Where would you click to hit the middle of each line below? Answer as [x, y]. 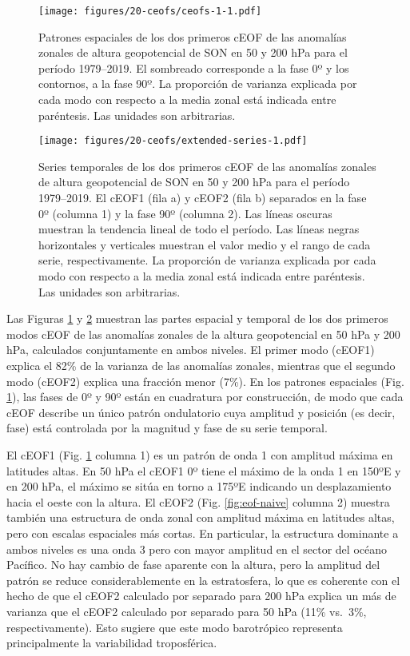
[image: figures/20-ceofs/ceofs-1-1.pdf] [150, 11]
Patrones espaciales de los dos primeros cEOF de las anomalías [193, 36]
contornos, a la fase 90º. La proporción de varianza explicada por [198, 83]
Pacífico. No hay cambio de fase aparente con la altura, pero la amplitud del [193, 565]
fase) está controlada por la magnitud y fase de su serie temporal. [167, 428]
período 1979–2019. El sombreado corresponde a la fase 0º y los [194, 68]
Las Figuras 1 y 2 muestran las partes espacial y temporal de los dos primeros [197, 318]
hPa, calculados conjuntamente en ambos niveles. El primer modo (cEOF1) [191, 350]
